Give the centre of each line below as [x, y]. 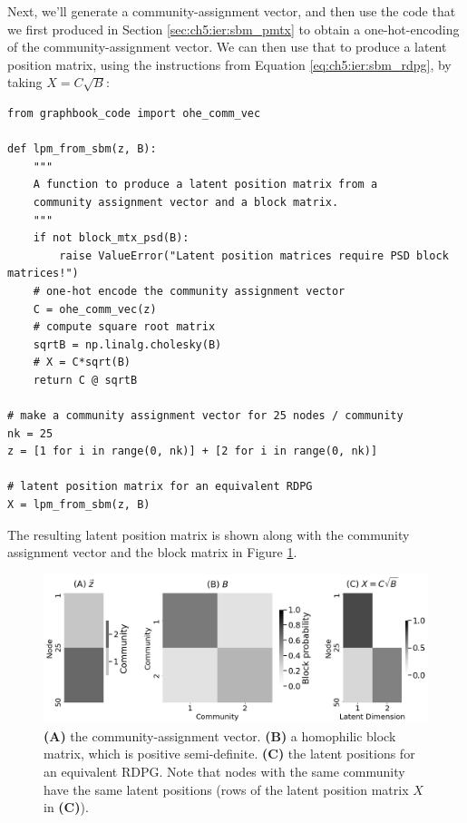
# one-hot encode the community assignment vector [189, 291]
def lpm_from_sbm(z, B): [82, 149]
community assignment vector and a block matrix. [186, 202]
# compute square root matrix [124, 327]
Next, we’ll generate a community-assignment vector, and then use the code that [232, 11]
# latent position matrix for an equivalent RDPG [160, 487]
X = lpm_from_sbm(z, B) [79, 505]
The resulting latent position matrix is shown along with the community [209, 534]
